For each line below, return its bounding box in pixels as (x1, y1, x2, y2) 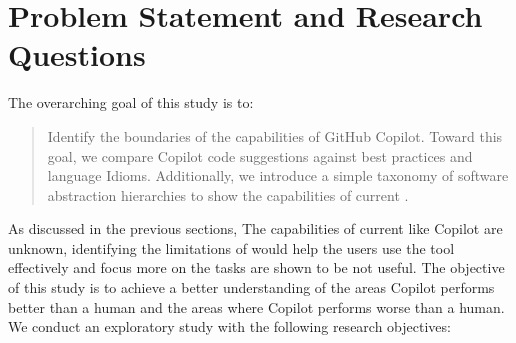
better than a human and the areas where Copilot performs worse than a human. (8, 296, 505, 317)
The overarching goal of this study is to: (8, 92, 254, 113)
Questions (8, 34, 146, 75)
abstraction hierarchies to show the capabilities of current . (47, 184, 409, 205)
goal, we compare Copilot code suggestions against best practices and (47, 145, 473, 166)
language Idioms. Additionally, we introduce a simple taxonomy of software (47, 165, 509, 186)
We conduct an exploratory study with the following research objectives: (8, 316, 451, 337)
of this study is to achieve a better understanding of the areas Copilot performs (8, 277, 495, 298)
